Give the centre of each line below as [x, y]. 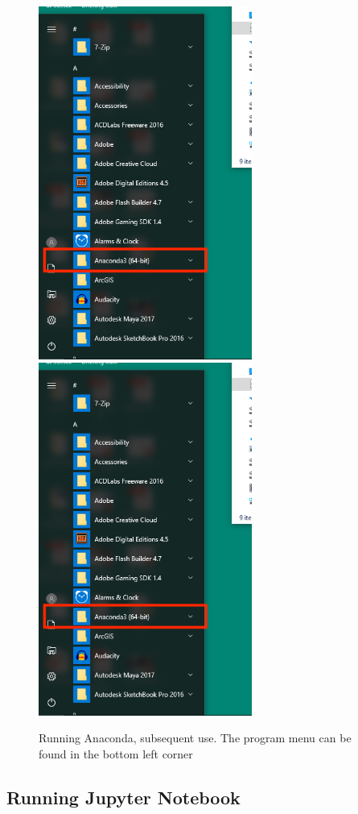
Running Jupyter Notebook [123, 797]
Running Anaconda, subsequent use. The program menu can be [195, 738]
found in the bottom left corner [116, 753]
